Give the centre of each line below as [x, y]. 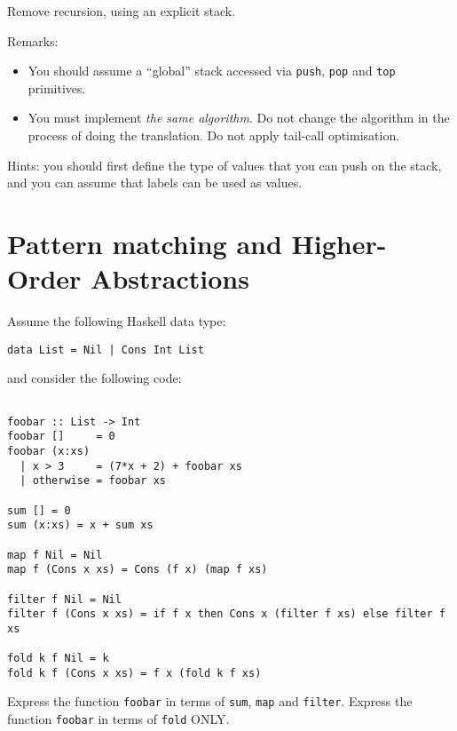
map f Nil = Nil [55, 555]
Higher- [339, 243]
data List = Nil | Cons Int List [106, 350]
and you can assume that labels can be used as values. [155, 183]
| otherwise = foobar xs [93, 481]
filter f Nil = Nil [64, 599]
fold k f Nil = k [58, 659]
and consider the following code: [95, 378]
